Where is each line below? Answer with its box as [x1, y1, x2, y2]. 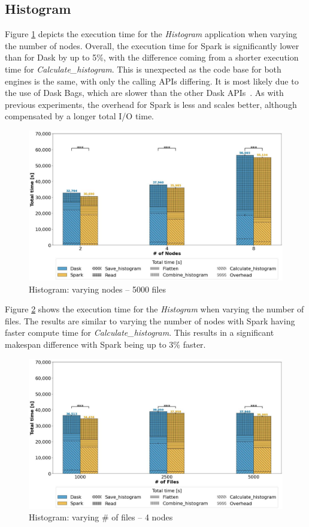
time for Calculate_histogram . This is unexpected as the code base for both [5, 62, 281, 75]
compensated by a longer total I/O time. [5, 110, 154, 122]
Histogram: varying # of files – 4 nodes [29, 511, 173, 523]
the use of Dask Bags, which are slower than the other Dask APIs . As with [5, 86, 284, 99]
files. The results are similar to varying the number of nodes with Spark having [5, 314, 295, 327]
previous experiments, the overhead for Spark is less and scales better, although [5, 98, 297, 110]
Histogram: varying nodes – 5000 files [29, 282, 166, 295]
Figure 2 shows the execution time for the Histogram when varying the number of [5, 303, 304, 315]
